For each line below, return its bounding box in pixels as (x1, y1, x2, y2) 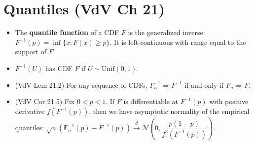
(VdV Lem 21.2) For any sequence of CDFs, (15, 79, 147, 90)
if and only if (184, 79, 224, 90)
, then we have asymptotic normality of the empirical (89, 106, 250, 116)
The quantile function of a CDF (15, 27, 119, 37)
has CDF (45, 63, 73, 73)
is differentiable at (123, 96, 179, 107)
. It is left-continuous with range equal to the (109, 36, 246, 47)
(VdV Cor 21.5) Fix (15, 96, 75, 107)
